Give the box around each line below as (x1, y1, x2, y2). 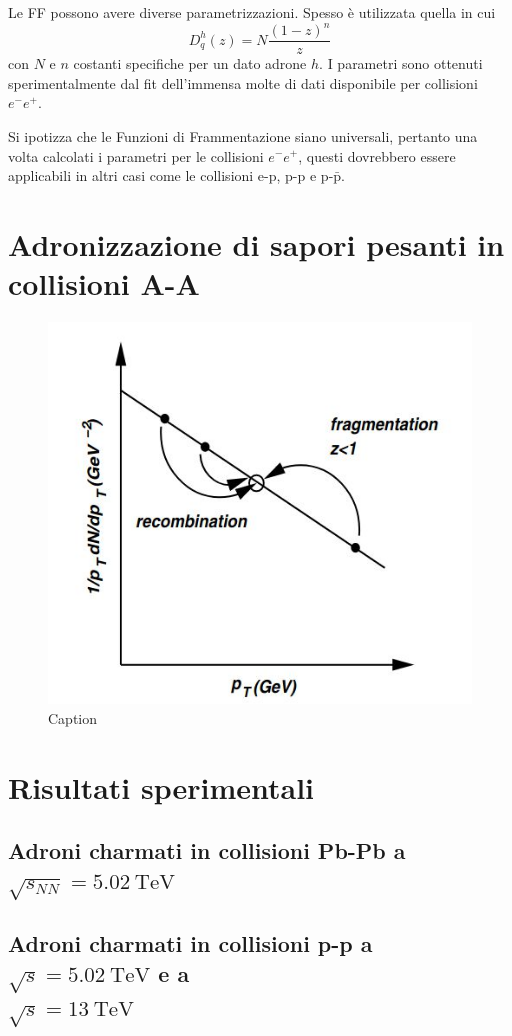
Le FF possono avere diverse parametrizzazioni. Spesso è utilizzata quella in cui (8, 2, 496, 22)
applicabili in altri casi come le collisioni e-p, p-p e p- (8, 165, 334, 186)
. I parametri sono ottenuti (319, 53, 483, 74)
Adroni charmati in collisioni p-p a (8, 928, 373, 959)
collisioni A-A (8, 263, 200, 304)
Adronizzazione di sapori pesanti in (8, 223, 505, 264)
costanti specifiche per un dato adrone (73, 53, 307, 74)
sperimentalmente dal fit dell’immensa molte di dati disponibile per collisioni (8, 72, 478, 93)
